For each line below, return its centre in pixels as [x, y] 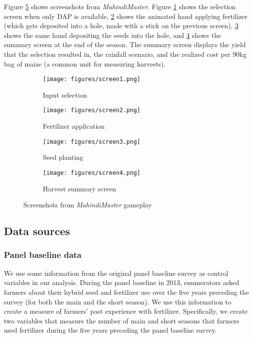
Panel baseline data [43, 255]
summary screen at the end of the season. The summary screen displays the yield [125, 44]
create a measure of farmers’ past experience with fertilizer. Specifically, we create [126, 311]
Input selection [65, 94]
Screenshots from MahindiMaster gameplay [88, 205]
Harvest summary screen [80, 188]
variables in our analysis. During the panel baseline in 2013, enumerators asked [122, 282]
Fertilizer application [74, 126]
